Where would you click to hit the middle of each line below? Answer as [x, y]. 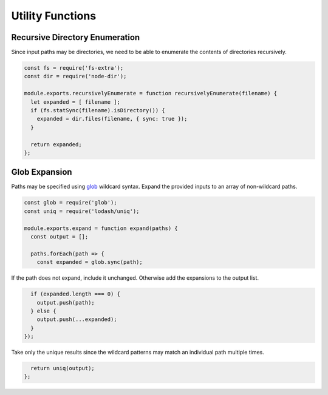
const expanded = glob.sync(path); [90, 262]
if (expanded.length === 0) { [76, 294]
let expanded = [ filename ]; [76, 102]
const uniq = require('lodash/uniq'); [82, 211]
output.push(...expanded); [77, 319]
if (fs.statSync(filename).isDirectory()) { [98, 110]
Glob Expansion [42, 172]
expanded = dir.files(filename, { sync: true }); [112, 119]
